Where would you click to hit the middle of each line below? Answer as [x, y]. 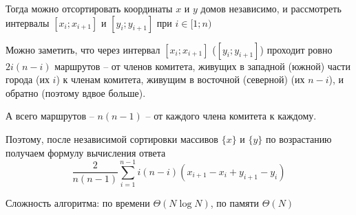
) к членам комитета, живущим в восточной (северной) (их [180, 79]
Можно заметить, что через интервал [83, 49]
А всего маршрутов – [50, 116]
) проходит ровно [296, 49]
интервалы [28, 22]
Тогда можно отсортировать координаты [89, 8]
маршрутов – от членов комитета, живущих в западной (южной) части [202, 66]
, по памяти [235, 203]
